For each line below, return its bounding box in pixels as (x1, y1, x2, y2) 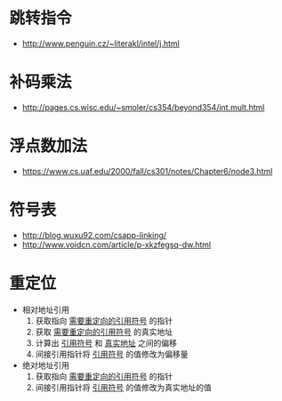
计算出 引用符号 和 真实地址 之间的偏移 (35, 337, 178, 348)
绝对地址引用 (21, 359, 69, 370)
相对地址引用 (21, 304, 69, 315)
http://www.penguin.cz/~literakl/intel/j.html (21, 37, 180, 49)
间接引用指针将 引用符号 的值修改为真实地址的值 (35, 381, 212, 392)
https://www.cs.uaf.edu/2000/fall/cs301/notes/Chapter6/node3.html (21, 165, 273, 176)
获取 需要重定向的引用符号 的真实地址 (35, 326, 173, 337)
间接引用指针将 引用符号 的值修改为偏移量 (35, 349, 189, 359)
